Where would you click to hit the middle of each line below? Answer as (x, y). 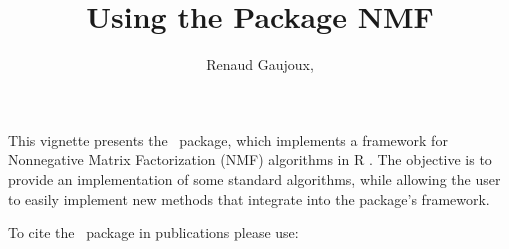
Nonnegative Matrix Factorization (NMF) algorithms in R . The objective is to (250, 159)
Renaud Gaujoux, (260, 64)
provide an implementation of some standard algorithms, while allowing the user (254, 178)
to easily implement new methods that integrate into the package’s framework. (249, 198)
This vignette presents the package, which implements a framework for (228, 139)
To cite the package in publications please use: (153, 232)
